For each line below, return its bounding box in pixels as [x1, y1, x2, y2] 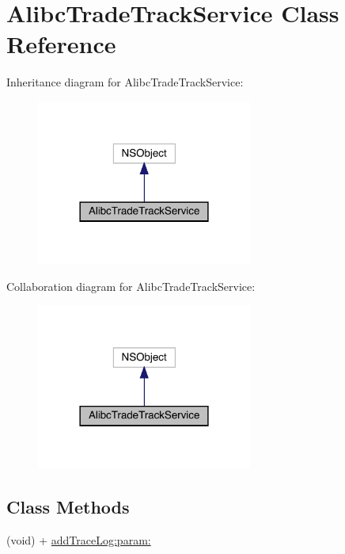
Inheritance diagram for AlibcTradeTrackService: [6, 74, 244, 90]
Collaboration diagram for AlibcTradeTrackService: [6, 277, 256, 294]
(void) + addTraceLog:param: [6, 531, 151, 548]
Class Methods [6, 494, 130, 518]
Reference [6, 28, 116, 60]
